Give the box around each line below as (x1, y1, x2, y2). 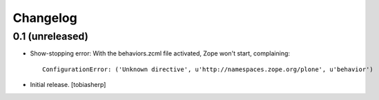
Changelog (12, 10, 77, 25)
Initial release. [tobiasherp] (30, 81, 106, 89)
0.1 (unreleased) (12, 30, 89, 42)
